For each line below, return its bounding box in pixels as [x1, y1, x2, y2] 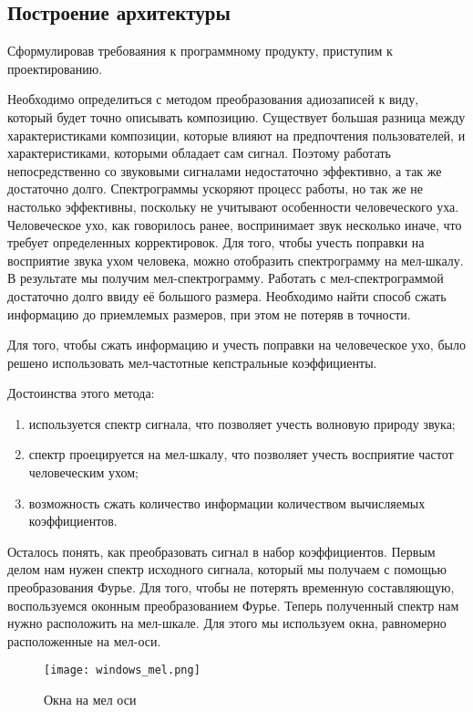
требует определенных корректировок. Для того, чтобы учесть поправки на [7, 233, 425, 252]
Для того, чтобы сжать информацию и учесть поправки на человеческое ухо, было [7, 335, 466, 354]
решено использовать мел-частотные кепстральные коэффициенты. [7, 352, 377, 372]
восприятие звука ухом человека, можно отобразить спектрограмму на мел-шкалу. [7, 250, 464, 269]
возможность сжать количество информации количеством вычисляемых [28, 493, 426, 512]
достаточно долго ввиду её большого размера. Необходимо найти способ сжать [7, 286, 447, 305]
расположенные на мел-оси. [7, 631, 161, 650]
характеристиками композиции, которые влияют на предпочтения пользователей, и [7, 125, 466, 144]
